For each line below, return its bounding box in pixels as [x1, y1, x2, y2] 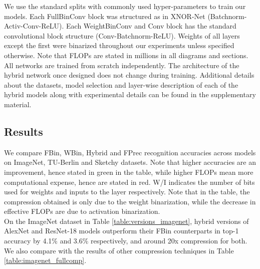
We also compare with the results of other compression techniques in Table [4, 245, 234, 255]
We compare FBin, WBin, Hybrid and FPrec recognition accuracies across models [4, 147, 256, 157]
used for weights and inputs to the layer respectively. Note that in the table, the [4, 186, 250, 197]
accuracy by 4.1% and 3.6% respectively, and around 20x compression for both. [4, 235, 247, 246]
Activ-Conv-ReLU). [4, 21, 64, 31]
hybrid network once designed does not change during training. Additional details [4, 70, 254, 80]
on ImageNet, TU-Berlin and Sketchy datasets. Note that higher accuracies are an [4, 157, 256, 167]
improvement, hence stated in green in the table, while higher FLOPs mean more [4, 166, 253, 177]
